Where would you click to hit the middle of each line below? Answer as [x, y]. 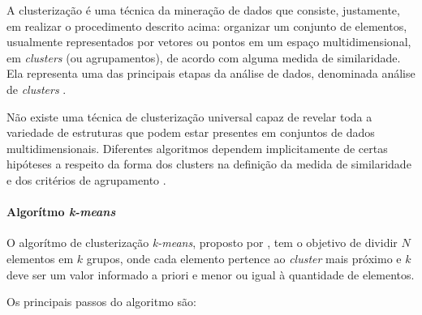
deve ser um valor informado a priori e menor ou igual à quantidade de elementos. [211, 274]
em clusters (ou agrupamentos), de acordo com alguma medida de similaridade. [204, 57]
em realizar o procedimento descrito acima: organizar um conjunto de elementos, [207, 26]
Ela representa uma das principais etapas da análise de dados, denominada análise [211, 73]
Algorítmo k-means [61, 212]
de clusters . [37, 89]
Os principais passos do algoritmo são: [101, 302]
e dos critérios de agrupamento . [86, 179]
